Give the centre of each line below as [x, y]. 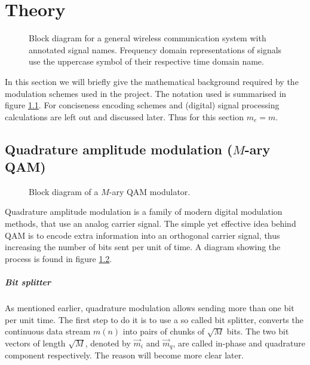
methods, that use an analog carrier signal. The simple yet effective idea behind [151, 223]
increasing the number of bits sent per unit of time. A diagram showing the [143, 247]
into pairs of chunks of [164, 331]
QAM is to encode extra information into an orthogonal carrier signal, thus [142, 235]
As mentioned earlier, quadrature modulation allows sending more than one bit [150, 308]
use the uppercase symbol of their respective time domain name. [146, 61]
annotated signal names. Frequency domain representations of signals [155, 49]
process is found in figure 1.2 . [59, 258]
